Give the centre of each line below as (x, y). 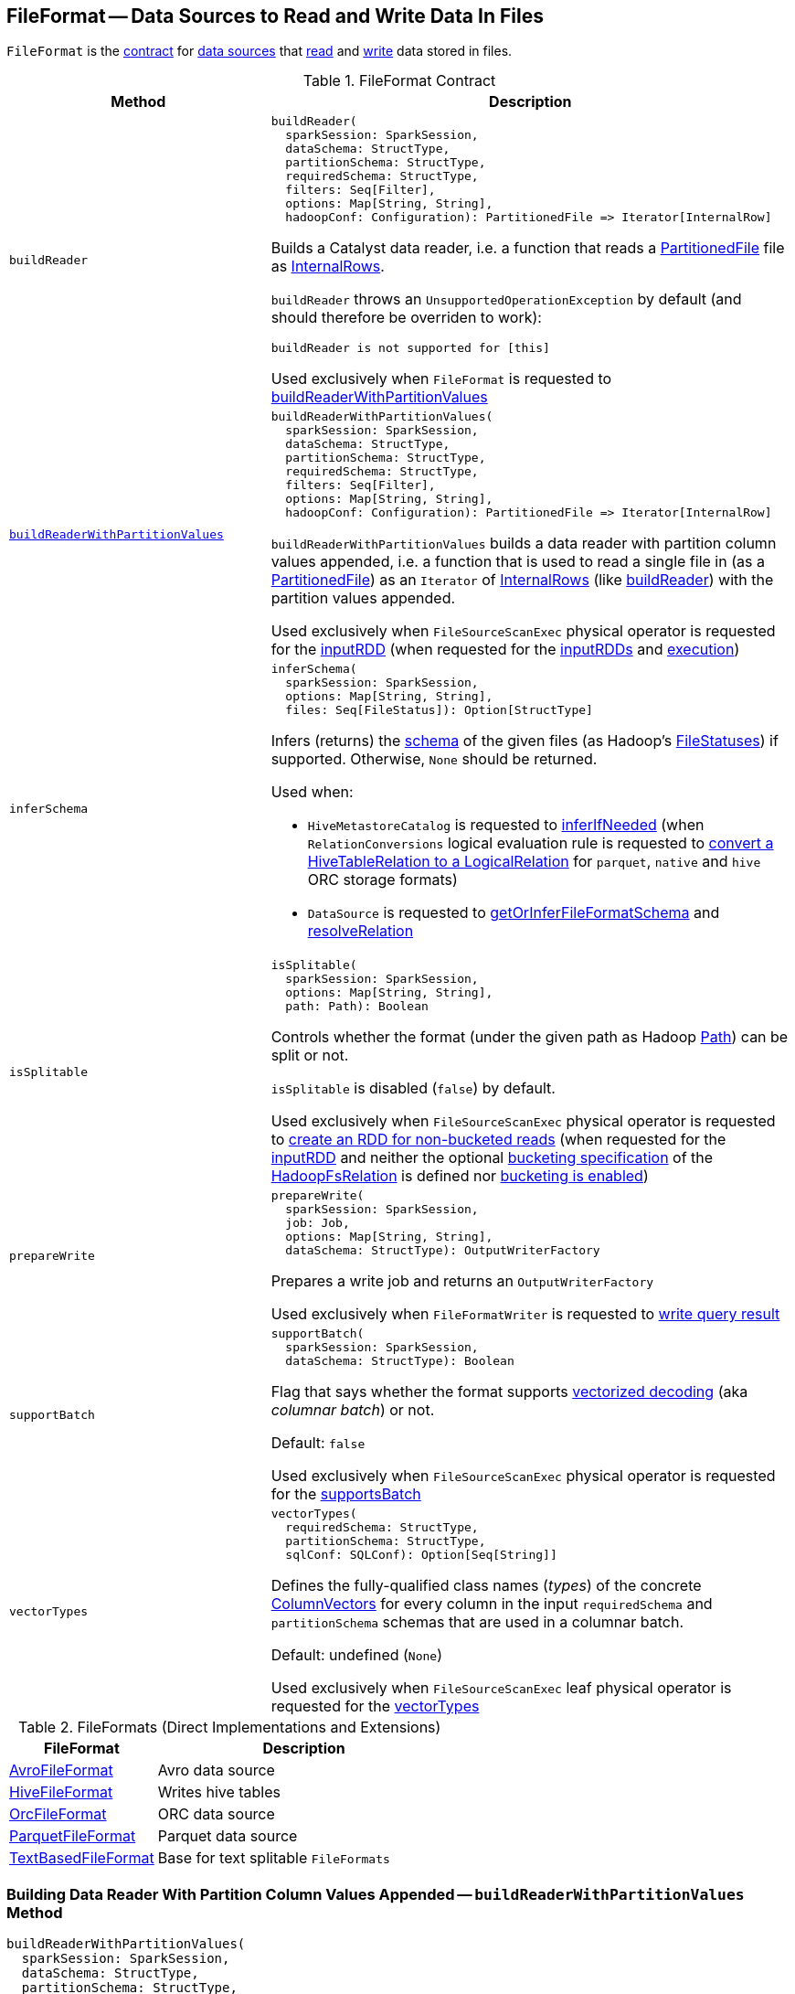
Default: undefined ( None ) (357, 1655)
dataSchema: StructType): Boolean (400, 1361)
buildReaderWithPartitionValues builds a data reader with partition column (524, 544)
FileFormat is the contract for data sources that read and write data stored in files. (260, 51)
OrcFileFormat (58, 1814)
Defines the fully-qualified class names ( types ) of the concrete (486, 1586)
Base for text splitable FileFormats (274, 1858)
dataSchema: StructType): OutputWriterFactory (443, 1251)
